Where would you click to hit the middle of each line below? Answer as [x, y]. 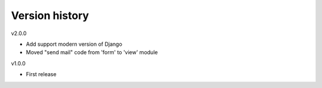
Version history [50, 15]
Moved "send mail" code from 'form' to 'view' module [92, 52]
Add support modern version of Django [74, 44]
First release [41, 74]
